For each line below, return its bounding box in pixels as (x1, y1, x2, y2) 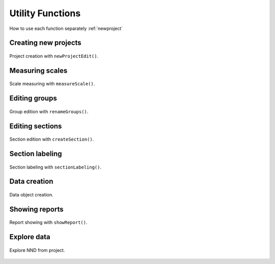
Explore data (9, 233, 50, 241)
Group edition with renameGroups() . (9, 108, 89, 114)
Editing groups (9, 94, 57, 103)
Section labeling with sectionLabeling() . (9, 164, 102, 170)
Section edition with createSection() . (9, 136, 94, 142)
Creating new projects (9, 39, 81, 47)
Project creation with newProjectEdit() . (9, 53, 99, 59)
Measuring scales (9, 66, 68, 75)
